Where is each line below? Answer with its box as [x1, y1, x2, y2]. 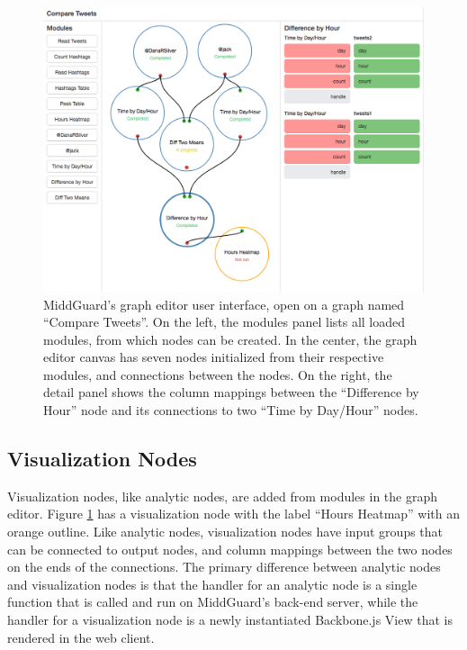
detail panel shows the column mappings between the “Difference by [43, 383, 419, 402]
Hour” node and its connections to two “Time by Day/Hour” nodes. [43, 401, 418, 420]
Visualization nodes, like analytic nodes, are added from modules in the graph [7, 486, 438, 505]
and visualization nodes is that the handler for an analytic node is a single [7, 574, 418, 593]
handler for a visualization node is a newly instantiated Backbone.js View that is [7, 610, 453, 629]
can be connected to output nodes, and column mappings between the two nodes [7, 539, 453, 558]
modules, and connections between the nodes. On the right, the [43, 365, 392, 384]
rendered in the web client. [7, 627, 155, 646]
